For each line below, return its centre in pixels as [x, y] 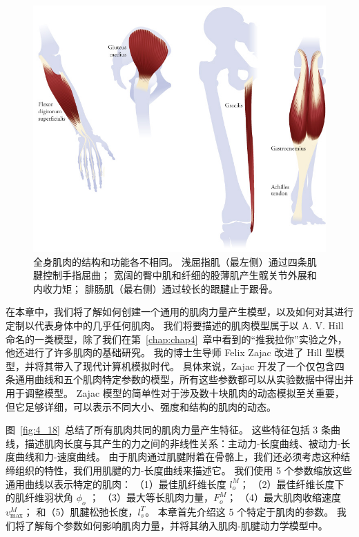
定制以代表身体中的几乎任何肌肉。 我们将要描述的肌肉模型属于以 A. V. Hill [175, 325]
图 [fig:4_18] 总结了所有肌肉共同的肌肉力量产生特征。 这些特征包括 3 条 [168, 430]
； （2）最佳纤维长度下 [292, 484]
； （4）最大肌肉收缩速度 [284, 497]
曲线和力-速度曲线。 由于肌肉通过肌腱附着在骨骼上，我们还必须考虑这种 [178, 457]
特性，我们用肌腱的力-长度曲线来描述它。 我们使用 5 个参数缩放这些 [198, 470]
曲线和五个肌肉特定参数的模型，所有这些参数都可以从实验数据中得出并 [194, 379]
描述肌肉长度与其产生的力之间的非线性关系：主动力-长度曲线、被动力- [183, 443]
